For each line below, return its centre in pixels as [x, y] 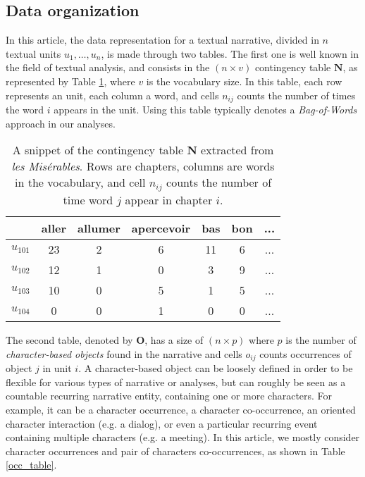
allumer [99, 228]
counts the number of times [296, 95]
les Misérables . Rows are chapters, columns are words [143, 166]
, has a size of [174, 340]
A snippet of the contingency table [98, 150]
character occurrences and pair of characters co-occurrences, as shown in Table [175, 451]
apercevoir [161, 228]
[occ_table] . [31, 465]
